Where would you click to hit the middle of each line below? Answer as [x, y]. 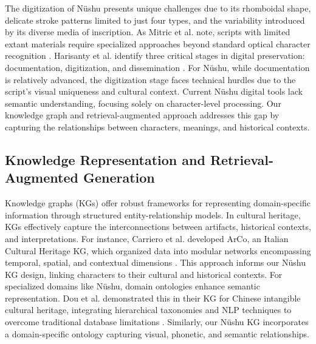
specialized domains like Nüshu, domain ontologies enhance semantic [132, 286]
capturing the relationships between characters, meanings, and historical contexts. [157, 126]
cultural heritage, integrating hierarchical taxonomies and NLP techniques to [148, 310]
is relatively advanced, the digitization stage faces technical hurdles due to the [150, 79]
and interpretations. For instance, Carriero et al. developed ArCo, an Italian [147, 238]
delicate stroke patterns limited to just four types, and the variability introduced [155, 20]
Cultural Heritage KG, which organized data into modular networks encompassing [158, 250]
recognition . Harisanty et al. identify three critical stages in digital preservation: [155, 56]
